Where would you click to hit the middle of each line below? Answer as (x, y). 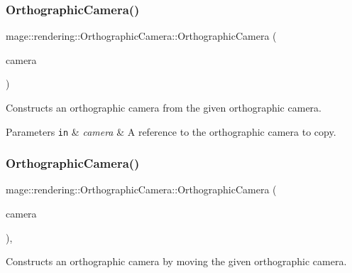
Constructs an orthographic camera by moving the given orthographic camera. (176, 261)
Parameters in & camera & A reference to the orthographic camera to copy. (171, 131)
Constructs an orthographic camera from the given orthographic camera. (164, 107)
